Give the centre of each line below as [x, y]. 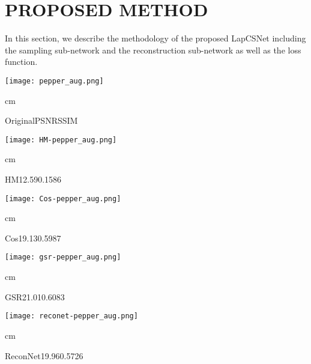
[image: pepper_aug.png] [54, 81]
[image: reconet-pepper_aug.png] [71, 316]
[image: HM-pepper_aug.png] [61, 140]
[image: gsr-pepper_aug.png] [63, 257]
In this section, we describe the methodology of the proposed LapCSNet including [155, 38]
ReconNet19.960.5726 [44, 355]
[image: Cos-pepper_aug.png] [63, 199]
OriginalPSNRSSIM [41, 120]
